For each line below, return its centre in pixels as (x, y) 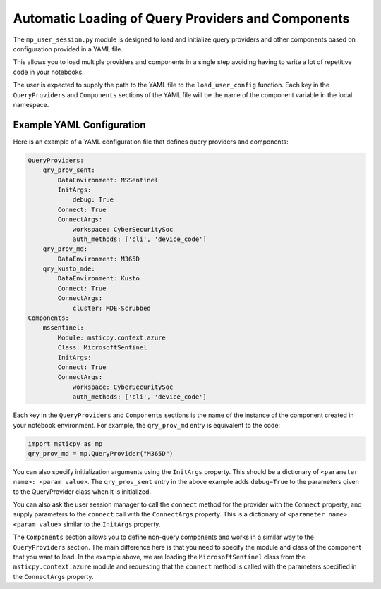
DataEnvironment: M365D (99, 259)
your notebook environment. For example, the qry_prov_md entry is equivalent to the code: (147, 425)
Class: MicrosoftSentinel (102, 348)
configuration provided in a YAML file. (68, 49)
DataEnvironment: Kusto (99, 279)
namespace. (31, 104)
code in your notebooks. (48, 72)
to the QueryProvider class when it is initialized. (82, 491)
